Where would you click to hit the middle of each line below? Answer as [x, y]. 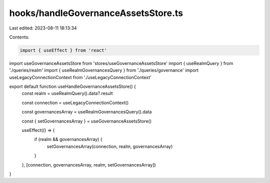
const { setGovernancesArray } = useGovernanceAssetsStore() [87, 121]
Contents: [19, 37]
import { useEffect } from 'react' [63, 50]
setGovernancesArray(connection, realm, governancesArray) [110, 146]
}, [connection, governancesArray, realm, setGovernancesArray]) [89, 164]
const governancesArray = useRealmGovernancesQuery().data [87, 112]
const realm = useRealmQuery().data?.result [67, 93]
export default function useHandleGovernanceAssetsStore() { [72, 86]
